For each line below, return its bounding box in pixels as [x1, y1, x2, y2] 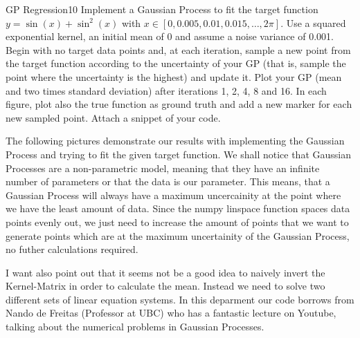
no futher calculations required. [6, 242, 138, 256]
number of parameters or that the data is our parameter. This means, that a [6, 174, 330, 189]
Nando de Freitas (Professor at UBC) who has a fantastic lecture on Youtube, [6, 306, 336, 320]
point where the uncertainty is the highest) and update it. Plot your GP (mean [6, 69, 342, 84]
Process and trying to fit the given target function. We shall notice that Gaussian [6, 147, 351, 161]
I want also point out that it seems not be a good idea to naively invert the [6, 265, 325, 279]
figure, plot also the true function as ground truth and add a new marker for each [6, 97, 352, 111]
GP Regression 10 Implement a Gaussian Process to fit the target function [6, 2, 318, 16]
